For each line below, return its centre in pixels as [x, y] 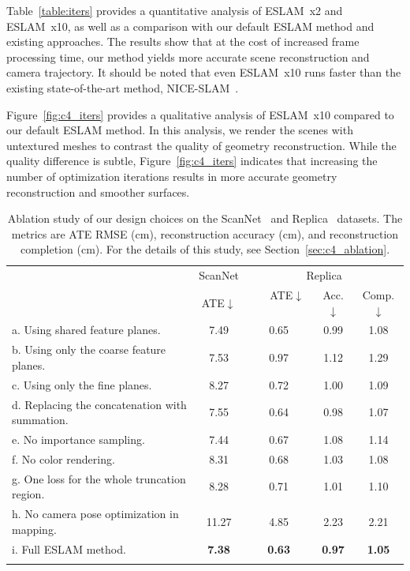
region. [28, 494]
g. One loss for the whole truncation [99, 478]
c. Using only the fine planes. [82, 384]
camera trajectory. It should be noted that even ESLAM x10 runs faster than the [204, 72]
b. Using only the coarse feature [89, 349]
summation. [40, 420]
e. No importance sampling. [78, 439]
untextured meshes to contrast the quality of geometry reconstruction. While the [201, 145]
